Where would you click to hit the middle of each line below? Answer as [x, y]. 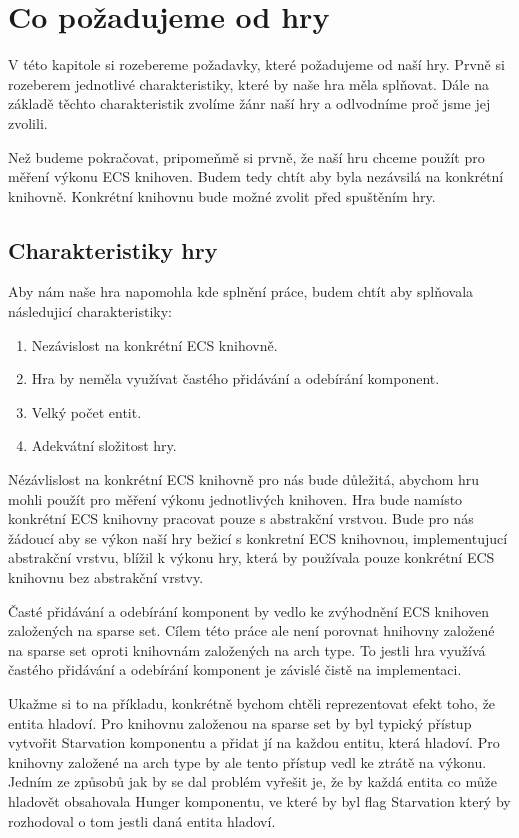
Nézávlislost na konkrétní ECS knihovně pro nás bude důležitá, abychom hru [244, 479]
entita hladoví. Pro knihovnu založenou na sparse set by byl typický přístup [240, 722]
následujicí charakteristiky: [90, 311]
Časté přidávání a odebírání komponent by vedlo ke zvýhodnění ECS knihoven [249, 610]
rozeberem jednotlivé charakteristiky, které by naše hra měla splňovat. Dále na [248, 83]
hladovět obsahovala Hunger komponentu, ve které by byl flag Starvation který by [259, 800]
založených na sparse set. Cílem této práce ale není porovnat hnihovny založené [251, 630]
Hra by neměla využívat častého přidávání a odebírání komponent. [235, 378]
